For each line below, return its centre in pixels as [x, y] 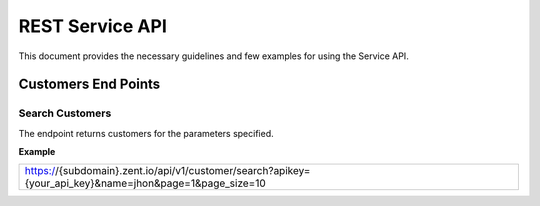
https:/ [40, 171]
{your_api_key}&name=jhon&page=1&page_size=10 [145, 183]
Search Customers [65, 113]
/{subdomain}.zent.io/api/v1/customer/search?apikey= [183, 171]
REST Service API [92, 26]
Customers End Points [89, 84]
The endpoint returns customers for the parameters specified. [146, 133]
